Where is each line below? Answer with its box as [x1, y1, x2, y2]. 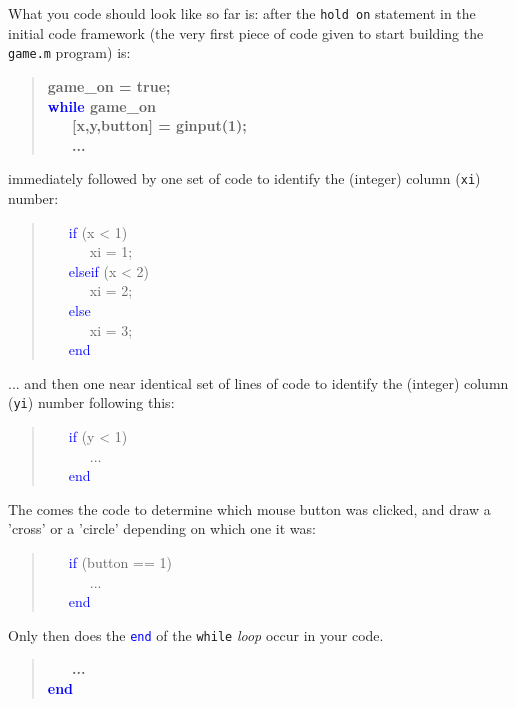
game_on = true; [47, 75, 171, 96]
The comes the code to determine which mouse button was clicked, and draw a [8, 498, 491, 519]
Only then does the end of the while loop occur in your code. [8, 624, 384, 645]
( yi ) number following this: [8, 392, 175, 413]
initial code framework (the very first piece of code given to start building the [8, 22, 484, 43]
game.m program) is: [8, 42, 131, 63]
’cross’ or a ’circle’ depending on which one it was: [8, 518, 316, 539]
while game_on [47, 95, 156, 116]
